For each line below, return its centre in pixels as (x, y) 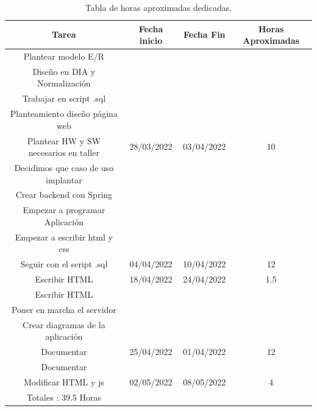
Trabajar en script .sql (64, 98)
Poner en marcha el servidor (64, 309)
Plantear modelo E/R (64, 56)
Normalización (64, 83)
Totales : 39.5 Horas (64, 397)
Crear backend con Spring (64, 195)
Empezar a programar (64, 210)
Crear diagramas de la (64, 324)
